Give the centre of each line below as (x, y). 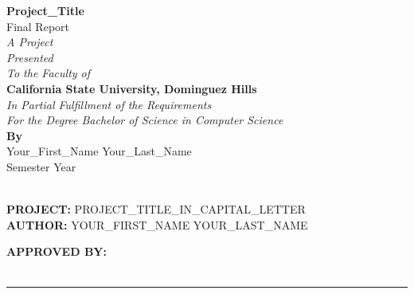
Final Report (38, 26)
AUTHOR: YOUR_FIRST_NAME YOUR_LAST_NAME (157, 224)
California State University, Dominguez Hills (132, 88)
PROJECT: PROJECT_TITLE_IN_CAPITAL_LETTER (156, 209)
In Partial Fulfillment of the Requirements (109, 104)
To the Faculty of (49, 73)
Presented (30, 57)
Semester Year (41, 166)
